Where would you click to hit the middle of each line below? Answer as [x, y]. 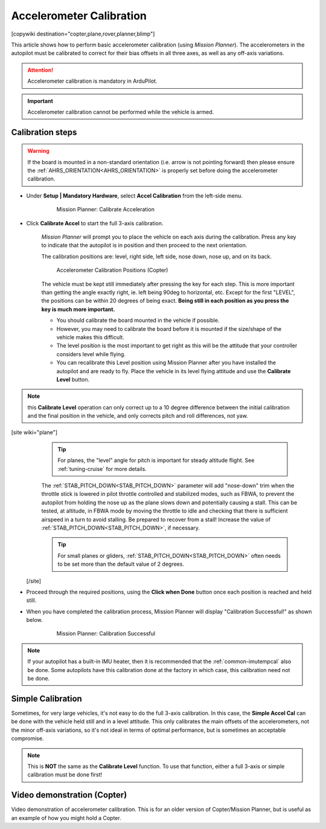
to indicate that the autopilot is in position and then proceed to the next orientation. [144, 245]
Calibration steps [44, 132]
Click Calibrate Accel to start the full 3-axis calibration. [95, 223]
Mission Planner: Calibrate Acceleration [106, 210]
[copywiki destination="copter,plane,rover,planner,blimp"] [83, 34]
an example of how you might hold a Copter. [66, 818]
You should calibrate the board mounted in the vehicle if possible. [138, 321]
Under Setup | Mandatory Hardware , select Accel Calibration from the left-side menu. [134, 196]
